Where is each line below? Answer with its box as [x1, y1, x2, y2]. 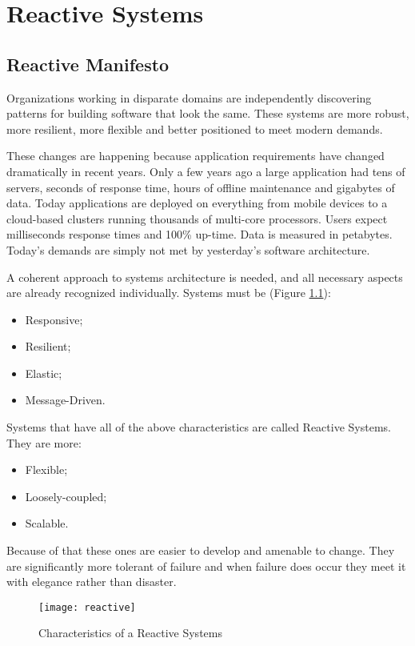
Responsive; [25, 311, 83, 327]
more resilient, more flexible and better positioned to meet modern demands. [6, 120, 383, 137]
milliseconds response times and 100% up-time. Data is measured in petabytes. [6, 226, 393, 243]
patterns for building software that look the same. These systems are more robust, [6, 105, 409, 122]
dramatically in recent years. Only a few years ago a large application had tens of [6, 163, 405, 179]
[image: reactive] [38, 601, 136, 613]
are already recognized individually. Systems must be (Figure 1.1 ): [6, 284, 331, 301]
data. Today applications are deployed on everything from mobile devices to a [6, 195, 388, 211]
